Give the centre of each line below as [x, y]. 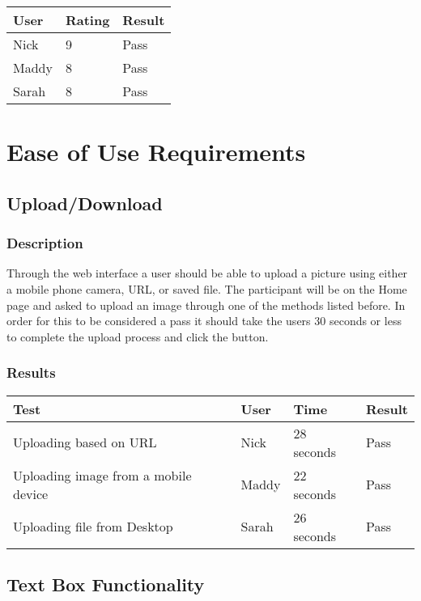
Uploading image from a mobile [102, 475]
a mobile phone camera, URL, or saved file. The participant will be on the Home [207, 288]
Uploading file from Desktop [93, 527]
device [31, 493]
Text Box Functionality [106, 584]
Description [45, 243]
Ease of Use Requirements [156, 152]
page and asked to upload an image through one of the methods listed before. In [206, 305]
